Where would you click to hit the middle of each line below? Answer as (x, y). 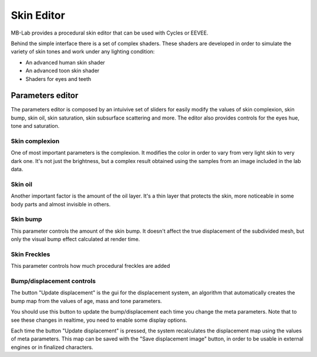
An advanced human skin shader (65, 62)
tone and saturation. (35, 126)
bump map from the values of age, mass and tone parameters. (87, 301)
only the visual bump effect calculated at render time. (75, 239)
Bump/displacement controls (53, 281)
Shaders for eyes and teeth (58, 79)
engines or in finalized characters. (52, 347)
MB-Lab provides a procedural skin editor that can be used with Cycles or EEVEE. (109, 33)
